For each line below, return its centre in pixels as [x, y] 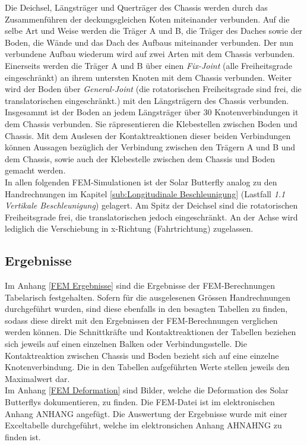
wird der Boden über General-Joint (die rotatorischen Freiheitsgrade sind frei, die [153, 89]
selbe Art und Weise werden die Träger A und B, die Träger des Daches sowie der [154, 31]
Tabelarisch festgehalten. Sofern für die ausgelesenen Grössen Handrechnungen [148, 297]
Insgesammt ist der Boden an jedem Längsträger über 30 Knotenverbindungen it [152, 112]
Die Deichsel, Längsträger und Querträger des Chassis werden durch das [136, 7]
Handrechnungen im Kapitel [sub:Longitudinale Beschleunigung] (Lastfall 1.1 [145, 193]
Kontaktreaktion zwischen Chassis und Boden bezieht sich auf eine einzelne [142, 355]
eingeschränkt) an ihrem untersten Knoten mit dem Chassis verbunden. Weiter [148, 77]
